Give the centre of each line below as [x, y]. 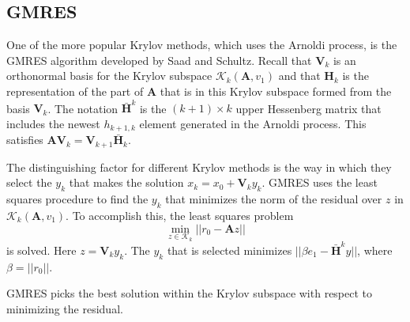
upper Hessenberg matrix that [308, 108]
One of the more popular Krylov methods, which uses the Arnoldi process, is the [202, 45]
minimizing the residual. [65, 308]
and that [299, 76]
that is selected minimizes [229, 250]
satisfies [25, 140]
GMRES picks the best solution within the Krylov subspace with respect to [190, 293]
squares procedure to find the [77, 199]
